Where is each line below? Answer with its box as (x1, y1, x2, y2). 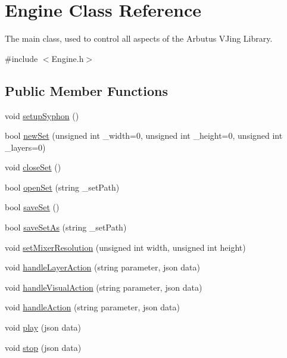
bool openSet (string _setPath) (5, 180, 120, 193)
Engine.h (51, 52, 84, 64)
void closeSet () (5, 161, 61, 173)
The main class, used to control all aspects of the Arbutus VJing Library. (5, 32, 273, 45)
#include (5, 52, 38, 64)
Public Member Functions (5, 81, 168, 99)
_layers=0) (5, 141, 46, 153)
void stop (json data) (5, 341, 82, 353)
